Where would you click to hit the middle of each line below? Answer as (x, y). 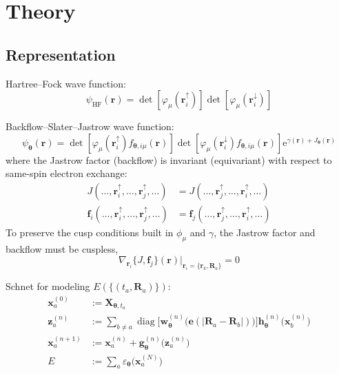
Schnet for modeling (48, 286)
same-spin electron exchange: (66, 173)
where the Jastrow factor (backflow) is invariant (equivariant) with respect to (169, 159)
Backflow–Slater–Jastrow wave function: (90, 126)
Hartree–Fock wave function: (66, 83)
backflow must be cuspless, (62, 248)
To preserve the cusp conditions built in (90, 232)
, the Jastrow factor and (265, 232)
